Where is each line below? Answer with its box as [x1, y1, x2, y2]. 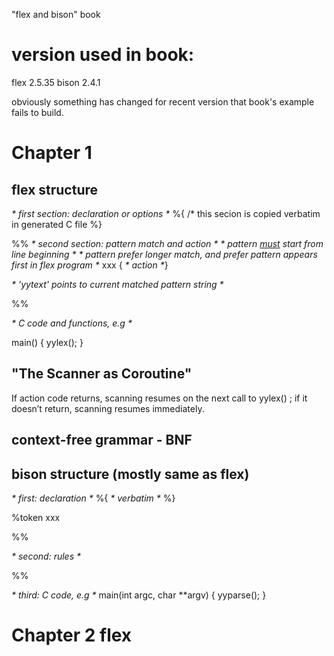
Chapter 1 [11, 142, 93, 164]
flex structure [11, 181, 99, 198]
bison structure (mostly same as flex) [11, 465, 250, 483]
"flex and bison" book [11, 9, 101, 20]
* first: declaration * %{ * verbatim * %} [11, 492, 176, 504]
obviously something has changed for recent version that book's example [11, 95, 315, 108]
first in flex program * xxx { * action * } [11, 259, 169, 271]
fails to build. [11, 106, 64, 118]
